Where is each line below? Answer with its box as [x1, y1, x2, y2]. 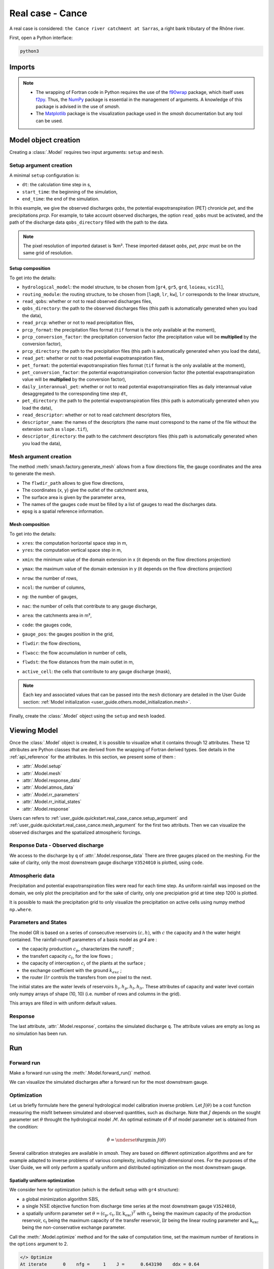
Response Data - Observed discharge [9, 842, 104, 849]
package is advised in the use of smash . [36, 104, 120, 110]
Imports [9, 63, 35, 72]
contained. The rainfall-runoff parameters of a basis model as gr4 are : [9, 937, 157, 943]
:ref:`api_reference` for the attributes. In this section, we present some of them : [9, 754, 176, 760]
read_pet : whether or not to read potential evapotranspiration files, [22, 355, 164, 361]
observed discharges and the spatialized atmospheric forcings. [9, 829, 142, 835]
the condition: [9, 1123, 39, 1129]
